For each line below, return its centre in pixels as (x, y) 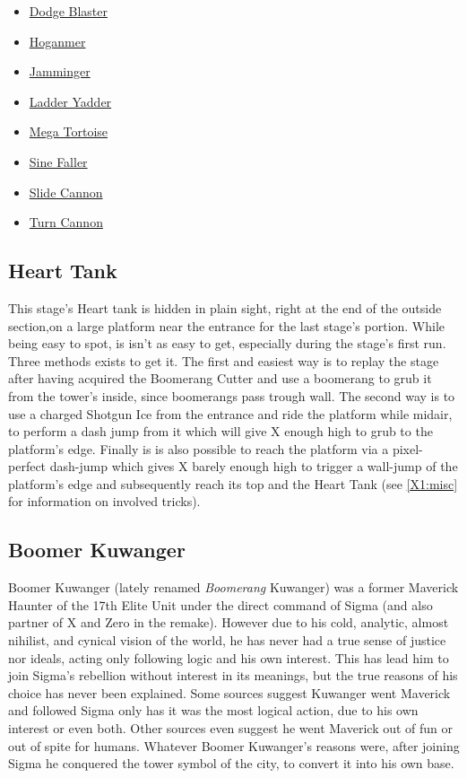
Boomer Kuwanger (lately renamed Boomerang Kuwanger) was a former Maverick (233, 587)
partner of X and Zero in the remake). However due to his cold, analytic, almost (229, 622)
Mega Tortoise (69, 131)
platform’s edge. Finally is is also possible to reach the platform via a (199, 448)
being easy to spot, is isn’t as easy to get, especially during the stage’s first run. (227, 343)
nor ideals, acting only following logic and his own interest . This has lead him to (229, 657)
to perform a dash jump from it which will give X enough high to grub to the (221, 431)
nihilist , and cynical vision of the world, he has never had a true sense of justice (227, 640)
